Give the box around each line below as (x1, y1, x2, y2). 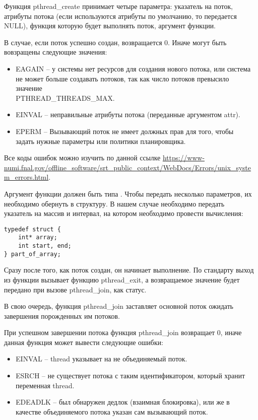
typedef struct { (4, 225, 61, 233)
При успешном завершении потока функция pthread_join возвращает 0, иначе (4, 327, 242, 338)
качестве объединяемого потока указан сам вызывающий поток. (15, 406, 208, 417)
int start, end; (18, 242, 72, 249)
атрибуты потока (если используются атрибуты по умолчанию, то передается (4, 10, 237, 21)
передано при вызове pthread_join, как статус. (4, 284, 146, 294)
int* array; (18, 234, 58, 241)
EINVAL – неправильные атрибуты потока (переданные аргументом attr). (15, 109, 241, 120)
